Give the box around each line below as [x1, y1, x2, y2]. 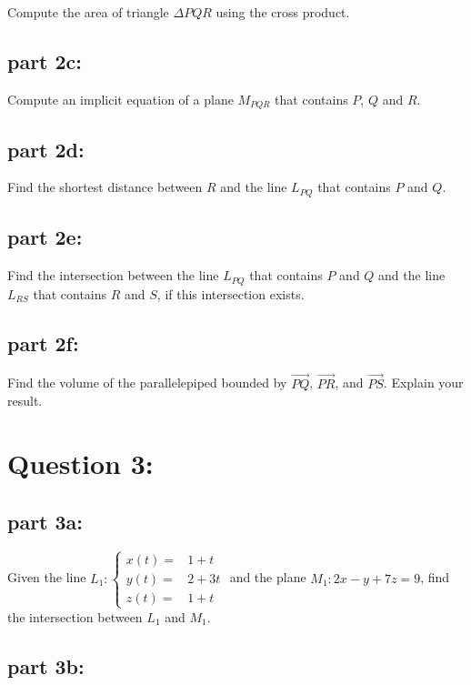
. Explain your [383, 373, 464, 392]
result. [7, 391, 43, 410]
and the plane [229, 568, 306, 587]
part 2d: [7, 135, 85, 163]
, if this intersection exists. [156, 284, 305, 303]
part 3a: [7, 507, 84, 535]
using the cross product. [215, 3, 350, 21]
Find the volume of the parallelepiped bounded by [7, 373, 287, 392]
